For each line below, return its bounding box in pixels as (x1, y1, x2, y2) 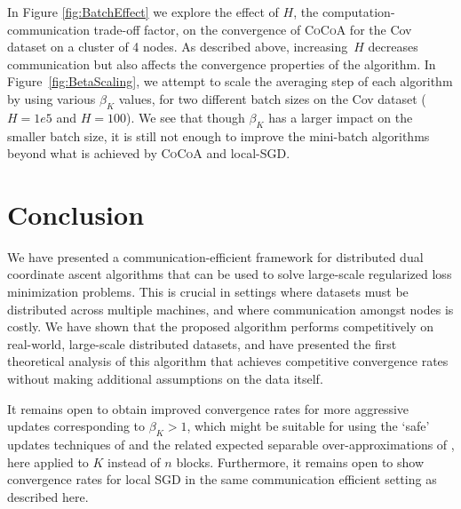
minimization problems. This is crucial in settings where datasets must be (7, 282, 409, 301)
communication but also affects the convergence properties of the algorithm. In (7, 54, 436, 73)
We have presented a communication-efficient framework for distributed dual (7, 247, 424, 266)
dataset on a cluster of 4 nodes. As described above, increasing (7, 37, 348, 56)
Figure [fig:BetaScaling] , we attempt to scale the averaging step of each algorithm (7, 72, 453, 91)
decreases (368, 37, 418, 56)
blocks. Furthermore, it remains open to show (176, 452, 425, 471)
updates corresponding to (7, 417, 146, 435)
